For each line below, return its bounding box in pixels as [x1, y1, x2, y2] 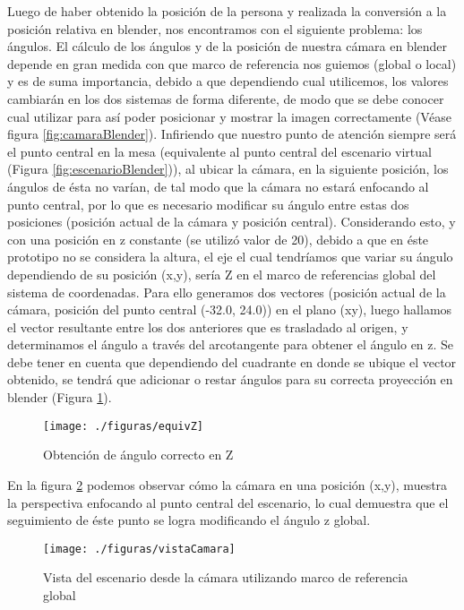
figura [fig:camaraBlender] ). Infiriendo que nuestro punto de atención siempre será [7, 125, 457, 143]
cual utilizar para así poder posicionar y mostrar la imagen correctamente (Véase [7, 107, 452, 125]
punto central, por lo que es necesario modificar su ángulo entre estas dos [7, 194, 409, 213]
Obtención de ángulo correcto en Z [43, 445, 234, 464]
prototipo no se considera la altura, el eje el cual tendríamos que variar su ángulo [7, 247, 453, 266]
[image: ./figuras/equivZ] [43, 419, 203, 433]
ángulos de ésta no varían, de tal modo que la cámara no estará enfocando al [7, 176, 429, 195]
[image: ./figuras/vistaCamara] [43, 542, 236, 555]
